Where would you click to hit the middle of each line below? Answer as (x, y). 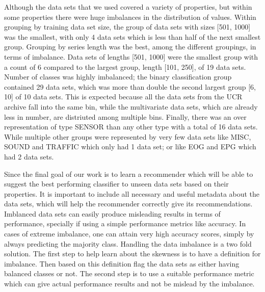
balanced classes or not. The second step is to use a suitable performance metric (129, 273)
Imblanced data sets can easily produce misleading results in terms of (112, 213)
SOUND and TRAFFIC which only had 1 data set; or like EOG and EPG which (130, 147)
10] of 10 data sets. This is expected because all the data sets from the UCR (123, 97)
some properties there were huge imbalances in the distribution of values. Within (130, 17)
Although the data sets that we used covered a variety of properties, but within (128, 7)
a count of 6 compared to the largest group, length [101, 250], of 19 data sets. (125, 67)
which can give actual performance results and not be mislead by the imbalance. (129, 284)
